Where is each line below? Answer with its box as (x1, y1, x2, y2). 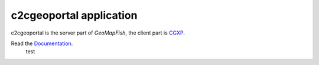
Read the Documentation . (11, 40, 73, 47)
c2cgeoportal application (11, 9, 138, 22)
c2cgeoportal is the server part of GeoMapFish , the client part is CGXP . (11, 29, 185, 36)
